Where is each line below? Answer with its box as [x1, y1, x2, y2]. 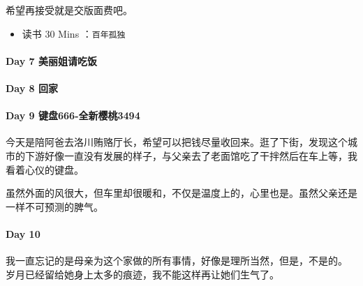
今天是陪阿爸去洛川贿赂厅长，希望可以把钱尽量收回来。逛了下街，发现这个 [6, 135, 348, 149]
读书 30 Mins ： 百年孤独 [22, 26, 126, 40]
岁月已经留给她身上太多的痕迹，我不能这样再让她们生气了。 [6, 266, 279, 281]
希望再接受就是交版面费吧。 [6, 3, 133, 17]
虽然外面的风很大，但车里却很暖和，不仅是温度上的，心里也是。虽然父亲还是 [6, 186, 357, 200]
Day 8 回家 [6, 81, 58, 96]
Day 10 [6, 226, 40, 241]
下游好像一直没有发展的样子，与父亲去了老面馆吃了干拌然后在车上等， [24, 149, 348, 163]
